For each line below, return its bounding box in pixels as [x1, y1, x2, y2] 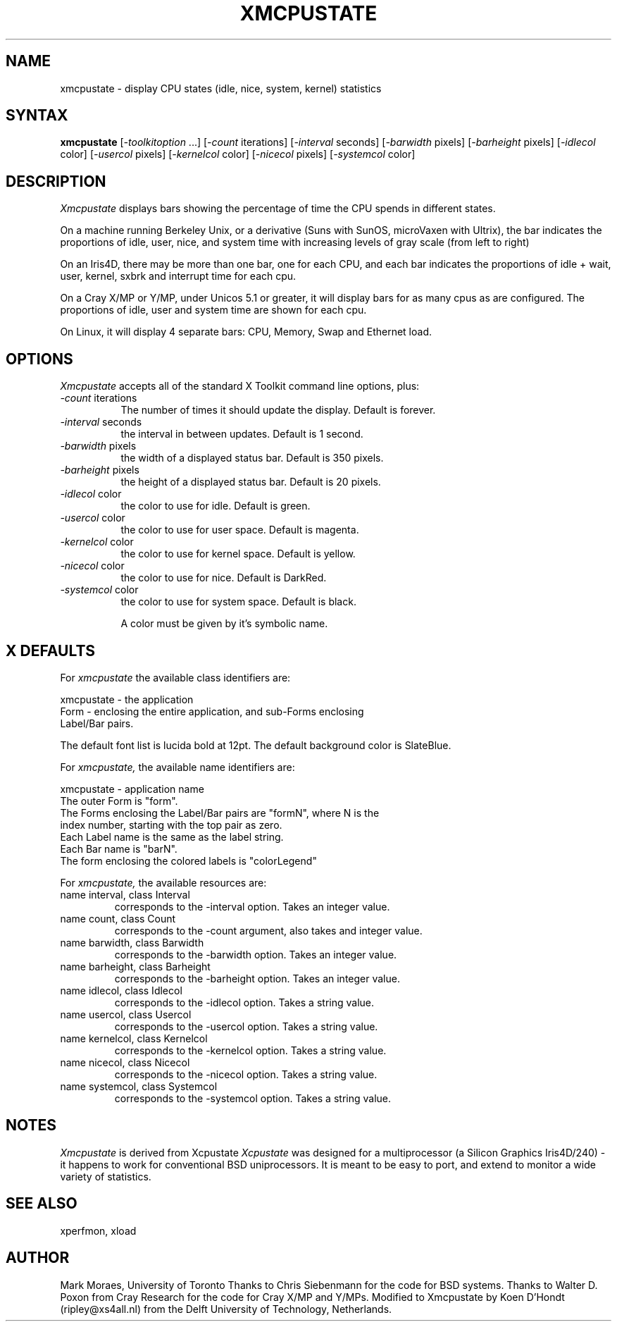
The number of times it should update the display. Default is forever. [120, 404, 436, 416]
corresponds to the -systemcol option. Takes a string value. [114, 1092, 392, 1104]
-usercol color [60, 512, 125, 524]
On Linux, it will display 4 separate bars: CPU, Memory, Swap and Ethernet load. [60, 326, 432, 338]
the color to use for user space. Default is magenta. [120, 524, 359, 536]
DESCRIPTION [6, 172, 106, 190]
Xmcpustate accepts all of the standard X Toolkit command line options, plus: [60, 380, 420, 393]
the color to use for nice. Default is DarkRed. [120, 572, 327, 584]
